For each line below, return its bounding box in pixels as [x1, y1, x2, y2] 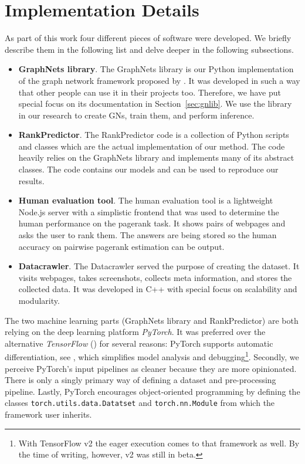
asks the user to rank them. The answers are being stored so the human [18, 229, 277, 241]
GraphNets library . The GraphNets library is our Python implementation [18, 63, 294, 75]
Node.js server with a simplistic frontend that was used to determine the [18, 205, 279, 218]
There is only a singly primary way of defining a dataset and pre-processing [5, 374, 276, 386]
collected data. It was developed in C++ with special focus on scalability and [18, 283, 297, 295]
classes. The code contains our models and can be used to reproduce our [18, 163, 279, 175]
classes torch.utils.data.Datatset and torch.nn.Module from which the [5, 397, 275, 409]
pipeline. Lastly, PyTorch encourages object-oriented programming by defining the [5, 385, 300, 397]
